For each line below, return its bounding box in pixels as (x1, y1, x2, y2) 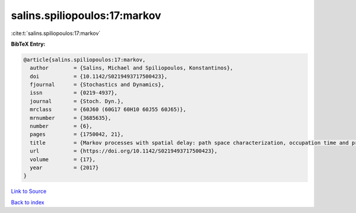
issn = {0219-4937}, (30, 90, 118, 96)
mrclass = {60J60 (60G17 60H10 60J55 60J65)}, (30, 106, 186, 113)
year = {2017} (30, 164, 99, 171)
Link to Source (11, 187, 47, 195)
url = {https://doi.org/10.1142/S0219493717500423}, (30, 148, 218, 154)
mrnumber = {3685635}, (30, 115, 112, 121)
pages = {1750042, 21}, (30, 131, 124, 138)
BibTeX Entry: (11, 40, 46, 47)
